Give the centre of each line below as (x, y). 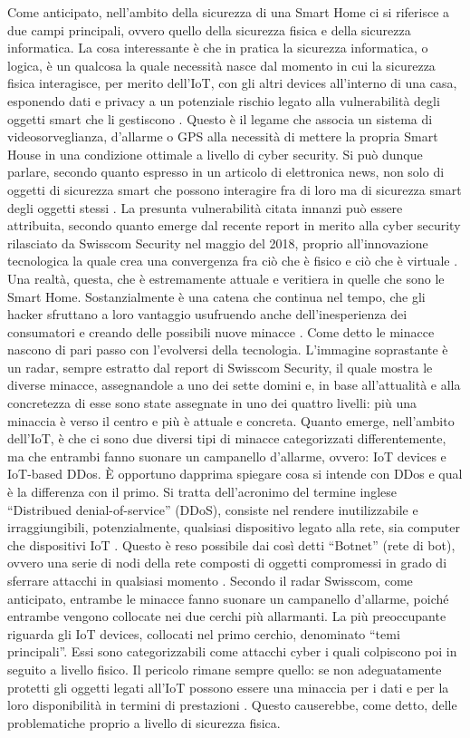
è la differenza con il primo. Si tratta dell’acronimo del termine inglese (202, 492)
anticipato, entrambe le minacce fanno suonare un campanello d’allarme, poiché (228, 598)
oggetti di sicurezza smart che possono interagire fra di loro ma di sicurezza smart (235, 189)
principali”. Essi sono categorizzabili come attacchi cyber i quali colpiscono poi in (232, 651)
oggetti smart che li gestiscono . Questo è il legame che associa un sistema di (220, 118)
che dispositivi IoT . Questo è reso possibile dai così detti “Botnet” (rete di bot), (231, 544)
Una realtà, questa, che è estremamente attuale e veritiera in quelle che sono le (226, 278)
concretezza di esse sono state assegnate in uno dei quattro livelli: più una (212, 403)
